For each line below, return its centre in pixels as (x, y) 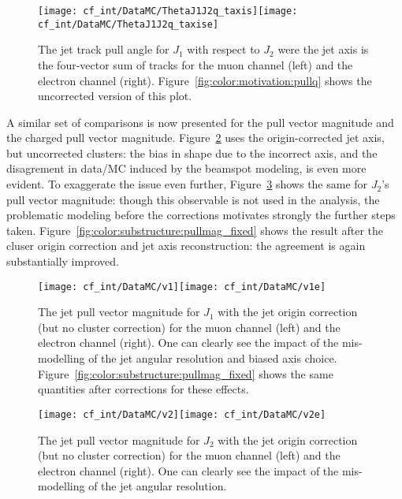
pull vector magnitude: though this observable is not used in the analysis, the (193, 199)
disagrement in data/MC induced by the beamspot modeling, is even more (186, 168)
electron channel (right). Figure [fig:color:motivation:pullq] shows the (205, 80)
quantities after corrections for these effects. (143, 389)
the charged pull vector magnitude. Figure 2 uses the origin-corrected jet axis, (195, 138)
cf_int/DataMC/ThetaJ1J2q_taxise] (128, 24)
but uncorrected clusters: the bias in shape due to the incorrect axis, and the (192, 153)
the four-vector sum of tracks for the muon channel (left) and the (195, 64)
